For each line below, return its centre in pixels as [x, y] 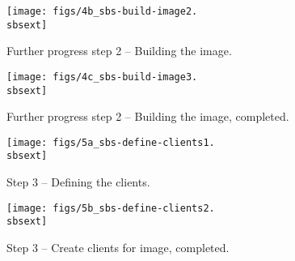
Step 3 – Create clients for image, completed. [118, 248]
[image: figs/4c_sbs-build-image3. [102, 77]
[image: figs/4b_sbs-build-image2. [102, 11]
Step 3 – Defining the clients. [78, 182]
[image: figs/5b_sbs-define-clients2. [111, 208]
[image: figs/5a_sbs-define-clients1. [111, 142]
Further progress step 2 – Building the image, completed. [148, 116]
